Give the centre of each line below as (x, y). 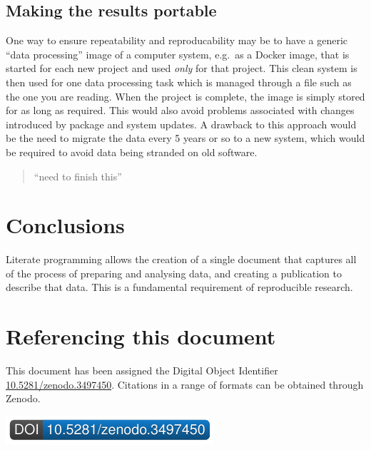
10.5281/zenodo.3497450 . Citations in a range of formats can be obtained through (185, 384)
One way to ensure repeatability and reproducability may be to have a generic (177, 40)
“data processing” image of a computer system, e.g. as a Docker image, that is (178, 54)
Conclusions (65, 225)
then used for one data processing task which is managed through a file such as (179, 82)
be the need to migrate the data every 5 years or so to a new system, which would (185, 138)
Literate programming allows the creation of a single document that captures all (181, 259)
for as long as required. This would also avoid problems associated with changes (180, 110)
